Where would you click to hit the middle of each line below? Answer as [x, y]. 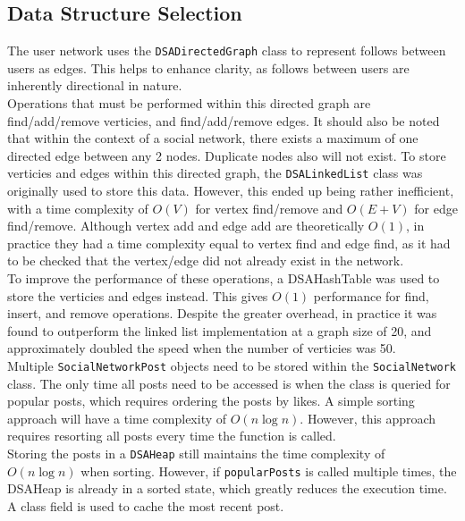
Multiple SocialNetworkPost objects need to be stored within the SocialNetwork [232, 366]
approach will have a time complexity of [117, 418]
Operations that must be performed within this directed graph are [189, 103]
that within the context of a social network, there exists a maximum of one [213, 138]
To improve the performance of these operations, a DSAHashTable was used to [224, 278]
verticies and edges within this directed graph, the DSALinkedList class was [215, 173]
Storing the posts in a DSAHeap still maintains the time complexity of [196, 454]
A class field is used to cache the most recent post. [146, 505]
